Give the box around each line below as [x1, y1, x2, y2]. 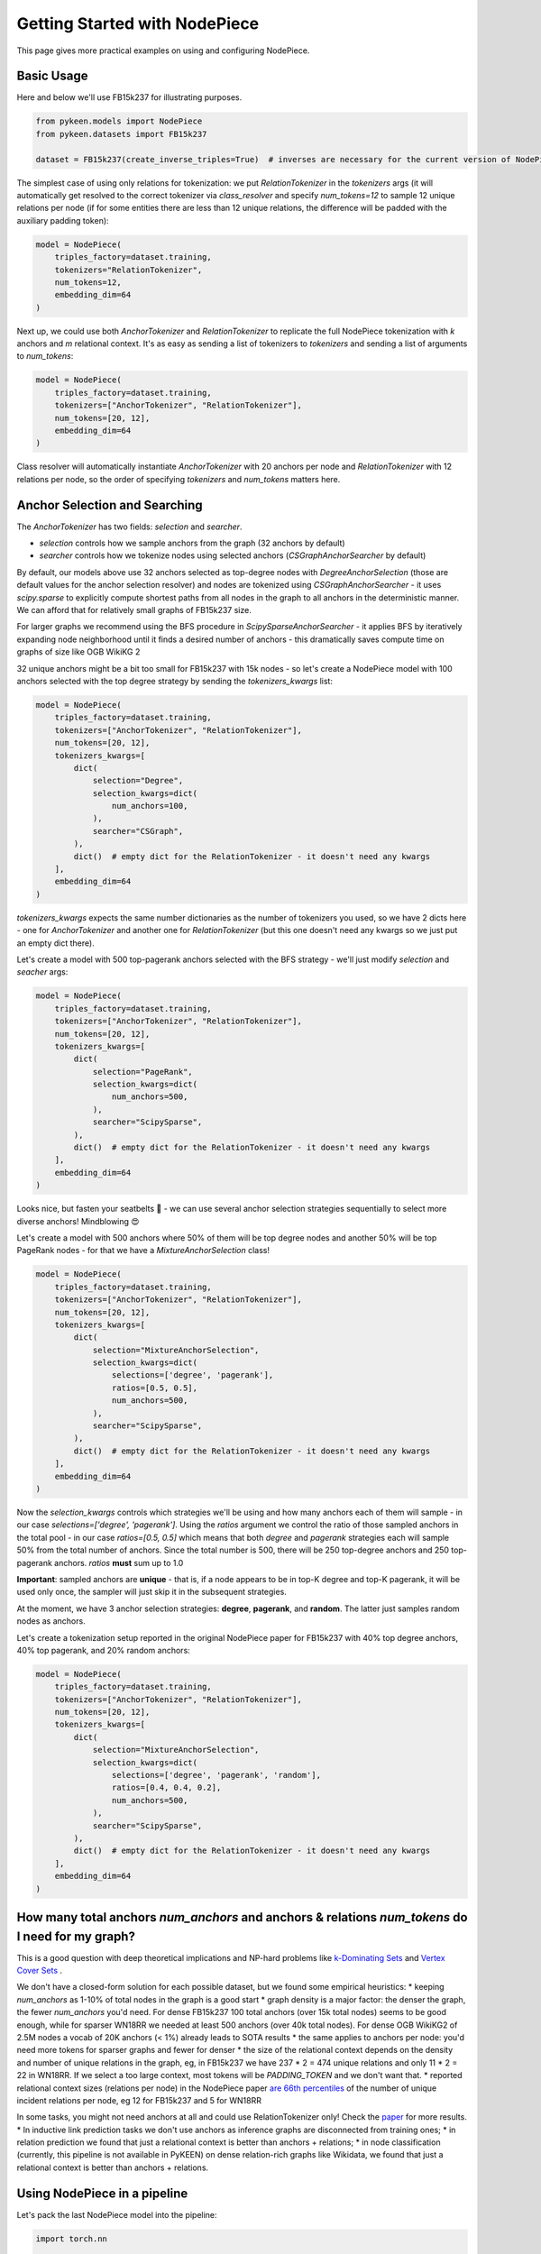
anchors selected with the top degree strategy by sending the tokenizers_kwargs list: [16, 675, 334, 686]
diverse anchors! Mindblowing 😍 [16, 1215, 140, 1226]
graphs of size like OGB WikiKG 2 [16, 646, 141, 657]
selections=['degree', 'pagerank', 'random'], [111, 1770, 322, 1780]
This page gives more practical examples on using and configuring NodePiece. [16, 45, 310, 56]
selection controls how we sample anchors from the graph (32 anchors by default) [39, 537, 346, 549]
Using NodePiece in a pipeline [16, 2185, 188, 2201]
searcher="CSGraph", [92, 826, 184, 836]
